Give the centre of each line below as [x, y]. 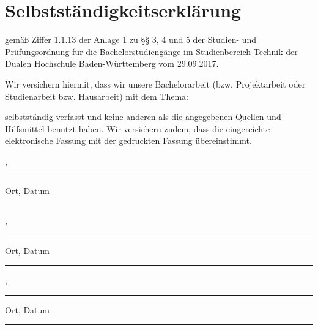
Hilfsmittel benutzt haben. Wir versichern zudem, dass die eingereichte [138, 128]
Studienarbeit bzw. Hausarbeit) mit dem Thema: [97, 96]
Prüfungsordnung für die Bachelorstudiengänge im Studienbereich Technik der [151, 51]
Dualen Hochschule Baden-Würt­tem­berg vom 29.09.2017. [112, 63]
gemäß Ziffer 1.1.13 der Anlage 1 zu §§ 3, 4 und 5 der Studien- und [131, 39]
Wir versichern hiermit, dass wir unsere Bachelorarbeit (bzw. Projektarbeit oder [155, 84]
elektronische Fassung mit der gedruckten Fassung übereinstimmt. [128, 141]
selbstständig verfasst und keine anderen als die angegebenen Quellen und [143, 117]
